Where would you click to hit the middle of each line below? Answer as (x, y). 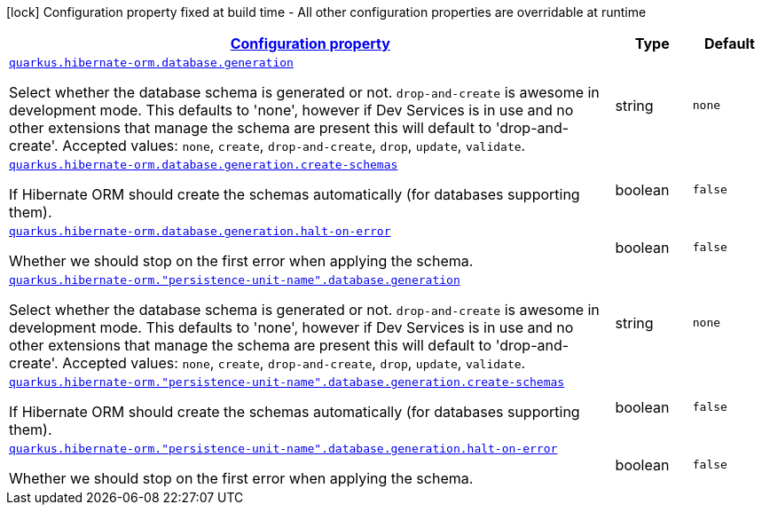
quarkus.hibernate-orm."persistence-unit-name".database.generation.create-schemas (287, 382)
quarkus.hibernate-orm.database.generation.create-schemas (204, 165)
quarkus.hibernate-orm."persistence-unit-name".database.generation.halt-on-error (283, 449)
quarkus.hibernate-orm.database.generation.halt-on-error (200, 231)
